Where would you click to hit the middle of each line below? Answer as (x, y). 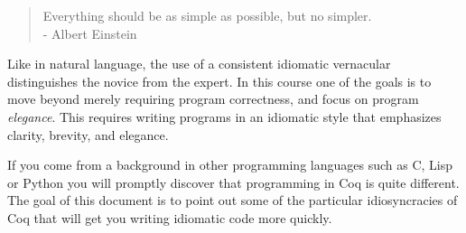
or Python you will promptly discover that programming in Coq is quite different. (233, 182)
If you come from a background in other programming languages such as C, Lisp (230, 165)
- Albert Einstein (90, 33)
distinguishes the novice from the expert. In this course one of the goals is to (219, 81)
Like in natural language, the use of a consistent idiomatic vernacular (199, 64)
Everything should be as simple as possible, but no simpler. (207, 15)
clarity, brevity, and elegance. (88, 134)
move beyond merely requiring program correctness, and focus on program (213, 99)
